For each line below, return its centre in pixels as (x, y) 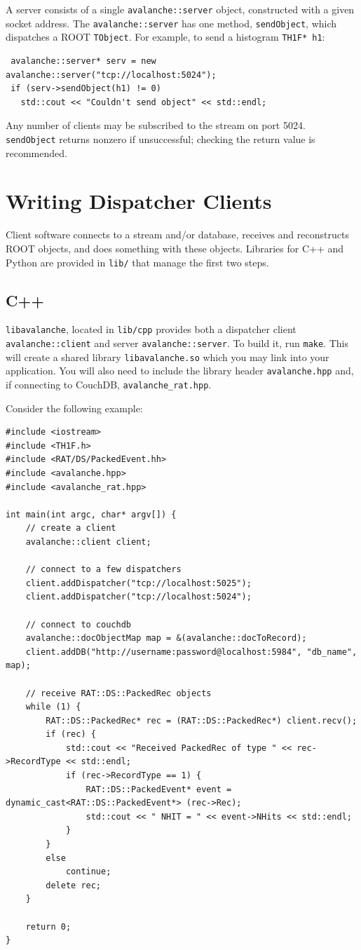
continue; (88, 872)
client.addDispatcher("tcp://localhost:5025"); (138, 583)
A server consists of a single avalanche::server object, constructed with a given (180, 9)
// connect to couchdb (78, 624)
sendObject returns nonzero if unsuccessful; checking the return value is (161, 138)
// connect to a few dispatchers (103, 570)
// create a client (71, 528)
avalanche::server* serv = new (83, 61)
